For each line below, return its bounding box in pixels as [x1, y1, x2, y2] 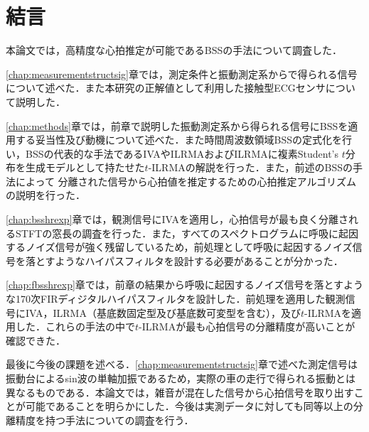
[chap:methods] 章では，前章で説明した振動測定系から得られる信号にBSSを [6, 118, 348, 133]
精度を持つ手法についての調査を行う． [15, 412, 194, 427]
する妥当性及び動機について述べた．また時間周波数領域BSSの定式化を [15, 132, 343, 147]
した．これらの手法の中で [15, 319, 135, 334]
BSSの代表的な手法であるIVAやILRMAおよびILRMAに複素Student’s [25, 146, 338, 161]
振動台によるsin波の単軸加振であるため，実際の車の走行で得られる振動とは [6, 371, 355, 385]
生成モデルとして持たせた [25, 160, 145, 175]
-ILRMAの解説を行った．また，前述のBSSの [148, 160, 353, 175]
